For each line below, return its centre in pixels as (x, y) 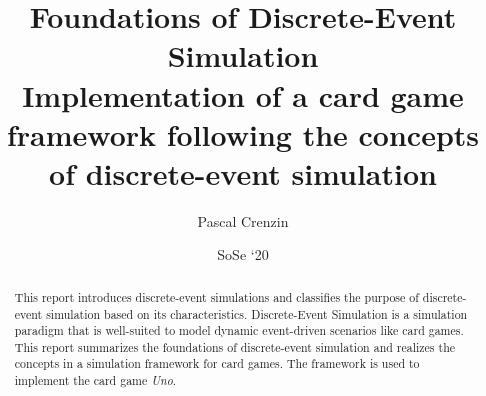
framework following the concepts (243, 133)
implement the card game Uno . (95, 380)
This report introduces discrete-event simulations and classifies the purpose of (216, 296)
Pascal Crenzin (243, 220)
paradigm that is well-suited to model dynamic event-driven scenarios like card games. (239, 330)
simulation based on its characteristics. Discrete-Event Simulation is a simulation (257, 313)
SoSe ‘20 (243, 254)
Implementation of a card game (243, 94)
